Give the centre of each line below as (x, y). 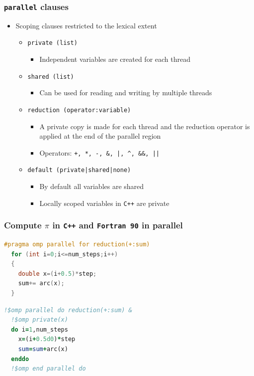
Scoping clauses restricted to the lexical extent (86, 25)
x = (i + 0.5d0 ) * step (47, 339)
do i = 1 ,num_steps (40, 329)
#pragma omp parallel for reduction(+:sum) (77, 245)
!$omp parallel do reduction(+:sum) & (68, 310)
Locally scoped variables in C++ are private (104, 203)
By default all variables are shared (92, 186)
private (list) (52, 43)
